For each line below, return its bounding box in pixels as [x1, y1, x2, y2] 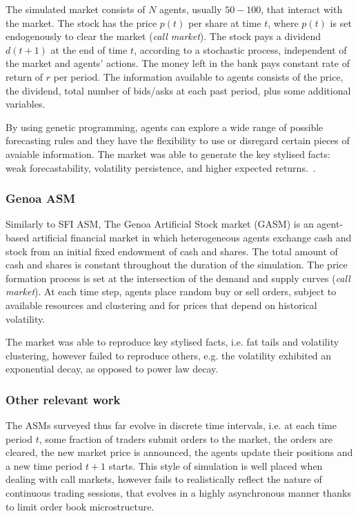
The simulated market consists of [6, 2, 146, 16]
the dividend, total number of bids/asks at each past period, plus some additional [6, 83, 351, 97]
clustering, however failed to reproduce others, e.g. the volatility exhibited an [6, 348, 332, 362]
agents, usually [159, 2, 222, 16]
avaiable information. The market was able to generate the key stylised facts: [6, 146, 330, 161]
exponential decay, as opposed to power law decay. [6, 361, 219, 376]
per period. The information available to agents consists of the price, [53, 69, 344, 83]
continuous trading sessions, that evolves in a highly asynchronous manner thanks [6, 486, 351, 500]
